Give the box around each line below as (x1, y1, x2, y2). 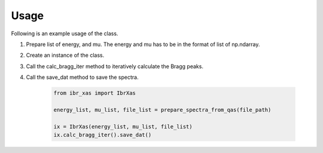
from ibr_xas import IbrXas (53, 90, 136, 97)
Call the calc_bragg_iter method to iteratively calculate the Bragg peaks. (26, 63, 203, 70)
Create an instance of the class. (26, 51, 105, 59)
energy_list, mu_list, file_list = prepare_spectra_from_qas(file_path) (53, 106, 272, 113)
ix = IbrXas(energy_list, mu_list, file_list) (53, 123, 193, 130)
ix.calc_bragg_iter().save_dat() (53, 131, 152, 139)
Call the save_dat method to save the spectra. (26, 74, 139, 81)
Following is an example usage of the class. (11, 30, 118, 37)
